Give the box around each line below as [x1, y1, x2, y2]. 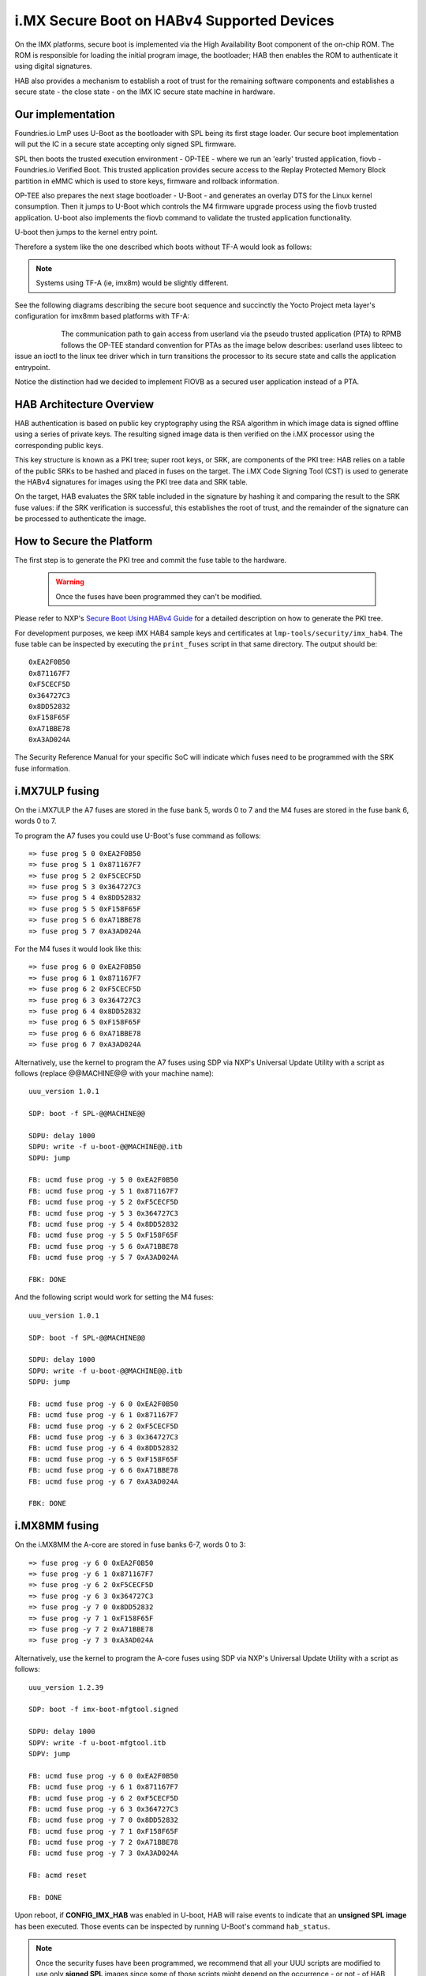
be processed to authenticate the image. [14, 514, 147, 523]
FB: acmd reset [28, 1871, 88, 1880]
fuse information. [14, 764, 71, 773]
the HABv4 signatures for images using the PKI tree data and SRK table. [14, 477, 248, 486]
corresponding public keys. [14, 440, 104, 450]
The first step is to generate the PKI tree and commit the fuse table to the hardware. [14, 555, 287, 564]
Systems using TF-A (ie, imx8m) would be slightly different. [35, 278, 229, 288]
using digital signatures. [14, 62, 92, 71]
